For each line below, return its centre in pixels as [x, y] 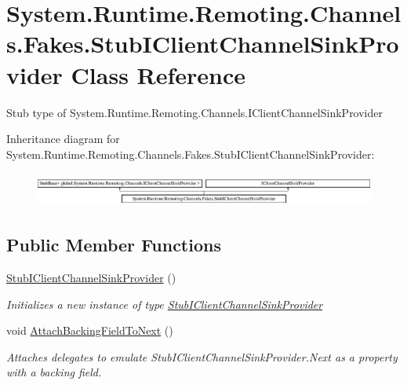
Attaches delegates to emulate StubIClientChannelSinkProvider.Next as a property [202, 356]
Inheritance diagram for [63, 139]
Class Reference [158, 74]
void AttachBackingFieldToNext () [90, 330]
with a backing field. [54, 372]
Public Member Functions [114, 245]
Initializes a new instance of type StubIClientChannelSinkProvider [165, 304]
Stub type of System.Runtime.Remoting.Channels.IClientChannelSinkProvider [195, 112]
